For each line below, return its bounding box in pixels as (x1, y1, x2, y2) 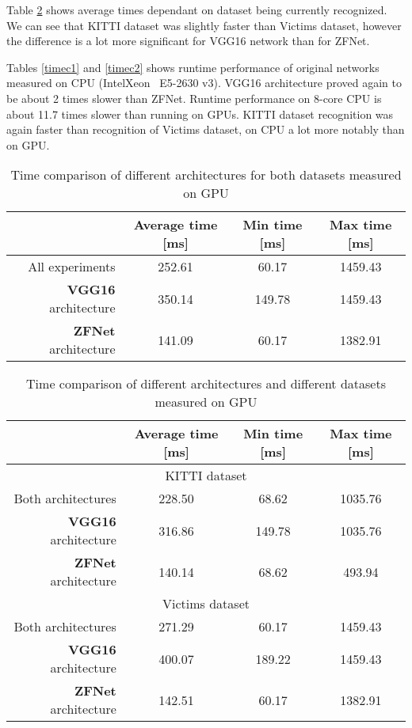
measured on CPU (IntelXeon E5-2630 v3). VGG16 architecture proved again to (6, 74, 402, 91)
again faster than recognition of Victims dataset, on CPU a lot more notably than (6, 121, 405, 138)
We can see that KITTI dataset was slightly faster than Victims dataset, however (6, 17, 402, 33)
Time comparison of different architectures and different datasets (26, 374, 386, 393)
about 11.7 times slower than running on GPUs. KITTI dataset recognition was (6, 105, 394, 122)
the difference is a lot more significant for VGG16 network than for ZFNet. (6, 32, 370, 49)
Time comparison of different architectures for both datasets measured (10, 165, 402, 184)
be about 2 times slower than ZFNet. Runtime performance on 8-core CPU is (6, 89, 382, 106)
